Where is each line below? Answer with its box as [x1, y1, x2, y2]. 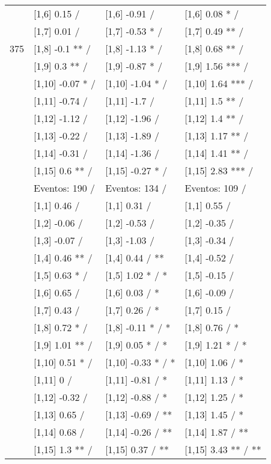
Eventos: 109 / [184, 181, 246, 195]
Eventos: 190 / [34, 181, 96, 195]
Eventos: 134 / [105, 181, 167, 195]
